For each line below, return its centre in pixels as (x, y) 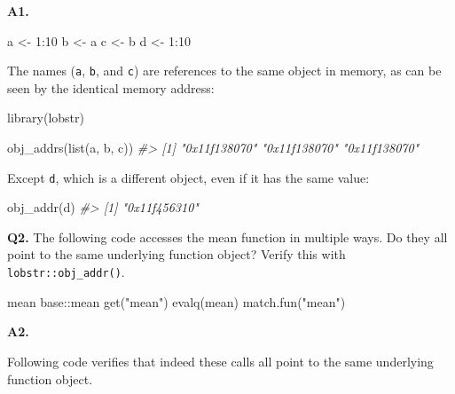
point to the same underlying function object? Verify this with (177, 254)
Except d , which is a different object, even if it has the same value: (188, 177)
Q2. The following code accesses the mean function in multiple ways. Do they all (227, 236)
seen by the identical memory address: (111, 87)
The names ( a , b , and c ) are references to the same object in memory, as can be (224, 71)
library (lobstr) (46, 118)
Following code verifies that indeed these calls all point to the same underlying (220, 361)
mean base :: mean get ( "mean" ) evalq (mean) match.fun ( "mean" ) (177, 301)
